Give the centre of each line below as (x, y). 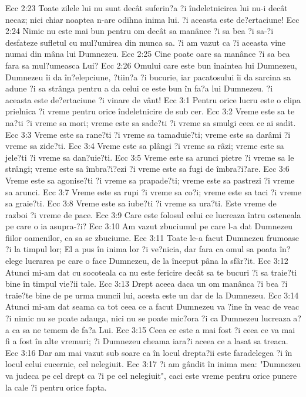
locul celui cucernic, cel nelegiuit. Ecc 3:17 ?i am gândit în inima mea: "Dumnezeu (153, 364)
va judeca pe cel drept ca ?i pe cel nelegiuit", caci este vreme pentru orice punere (151, 375)
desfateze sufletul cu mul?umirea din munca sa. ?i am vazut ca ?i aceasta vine (146, 42)
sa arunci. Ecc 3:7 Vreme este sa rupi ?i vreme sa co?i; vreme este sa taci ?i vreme (153, 191)
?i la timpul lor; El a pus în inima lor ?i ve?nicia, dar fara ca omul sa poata (141, 249)
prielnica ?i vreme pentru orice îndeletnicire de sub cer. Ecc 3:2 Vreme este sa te (150, 111)
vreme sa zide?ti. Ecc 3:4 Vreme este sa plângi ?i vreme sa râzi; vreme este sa (145, 146)
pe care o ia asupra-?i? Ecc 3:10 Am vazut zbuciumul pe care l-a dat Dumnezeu (149, 226)
